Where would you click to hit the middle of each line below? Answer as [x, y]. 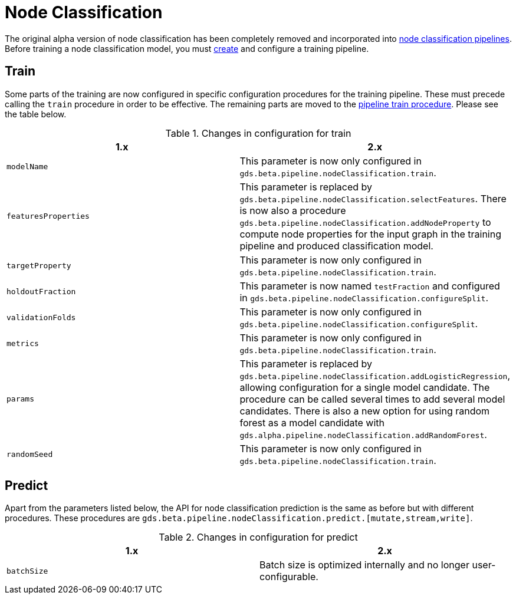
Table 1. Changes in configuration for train [258, 133]
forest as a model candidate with [312, 422]
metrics [23, 344]
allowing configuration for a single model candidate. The [365, 387]
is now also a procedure [293, 210]
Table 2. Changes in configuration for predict [258, 537]
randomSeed [30, 455]
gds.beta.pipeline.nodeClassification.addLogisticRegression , [375, 375]
